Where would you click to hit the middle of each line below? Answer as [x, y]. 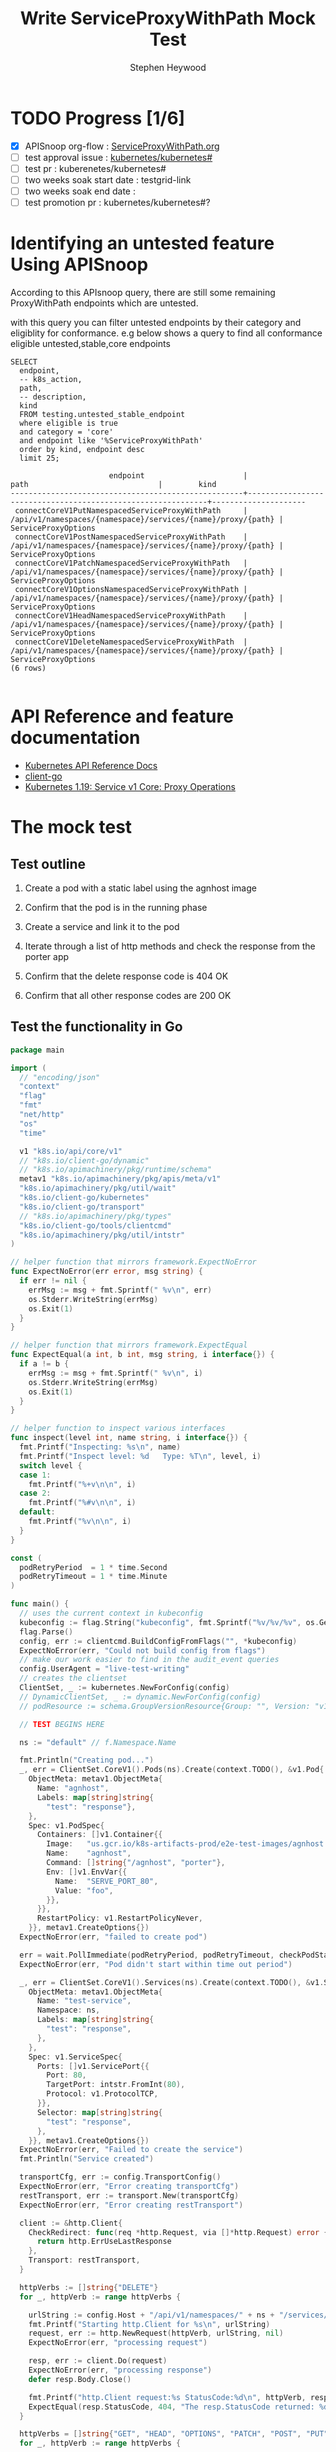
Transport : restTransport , [84, 2260]
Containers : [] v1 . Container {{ [99, 1835]
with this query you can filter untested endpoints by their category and [156, 322]
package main [37, 1050]
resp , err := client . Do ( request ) [98, 2361]
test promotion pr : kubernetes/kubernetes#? [117, 202]
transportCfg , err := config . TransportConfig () [120, 2177]
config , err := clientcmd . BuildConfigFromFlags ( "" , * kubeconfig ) [158, 1641]
